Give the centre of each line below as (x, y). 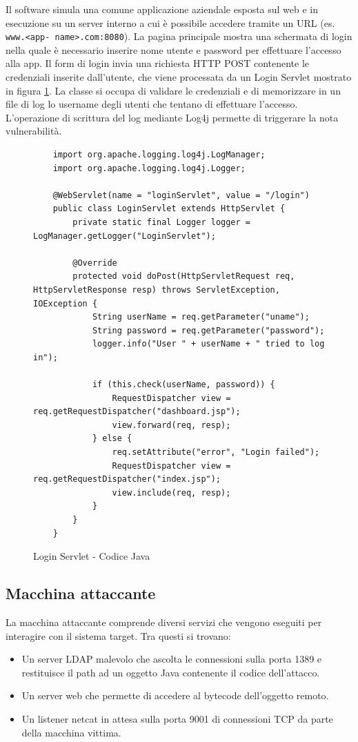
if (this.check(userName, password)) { (183, 385)
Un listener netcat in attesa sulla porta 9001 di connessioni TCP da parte (177, 718)
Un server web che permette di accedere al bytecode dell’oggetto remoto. (175, 695)
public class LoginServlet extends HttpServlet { (169, 209)
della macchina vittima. (71, 732)
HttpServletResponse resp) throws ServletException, (157, 290)
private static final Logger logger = (161, 222)
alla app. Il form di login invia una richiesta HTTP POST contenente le (158, 63)
